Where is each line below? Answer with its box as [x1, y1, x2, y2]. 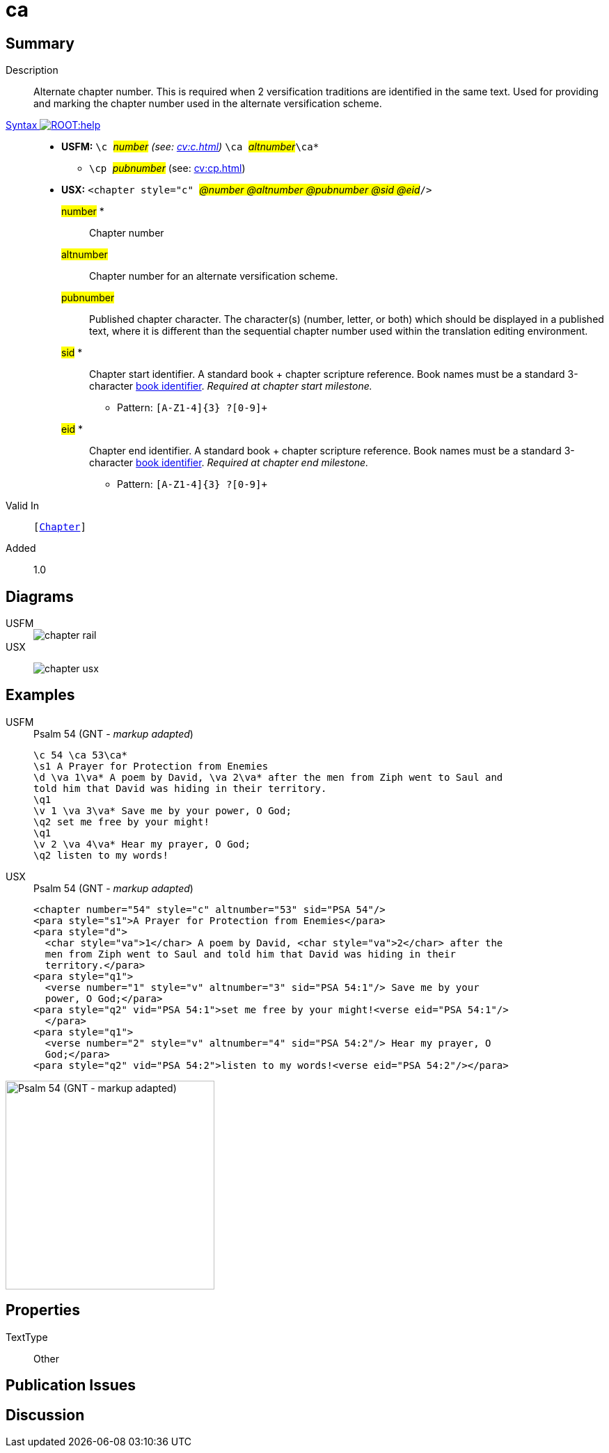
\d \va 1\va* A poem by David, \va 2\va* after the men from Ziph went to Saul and [33, 771, 503, 783]
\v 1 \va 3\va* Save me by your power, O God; [33, 804, 292, 816]
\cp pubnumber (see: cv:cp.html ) [89, 162, 246, 175]
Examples [6, 686, 75, 704]
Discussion [6, 1406, 85, 1424]
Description [6, 64, 58, 77]
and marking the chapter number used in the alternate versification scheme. [33, 97, 382, 110]
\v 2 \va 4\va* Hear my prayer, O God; [33, 838, 251, 850]
